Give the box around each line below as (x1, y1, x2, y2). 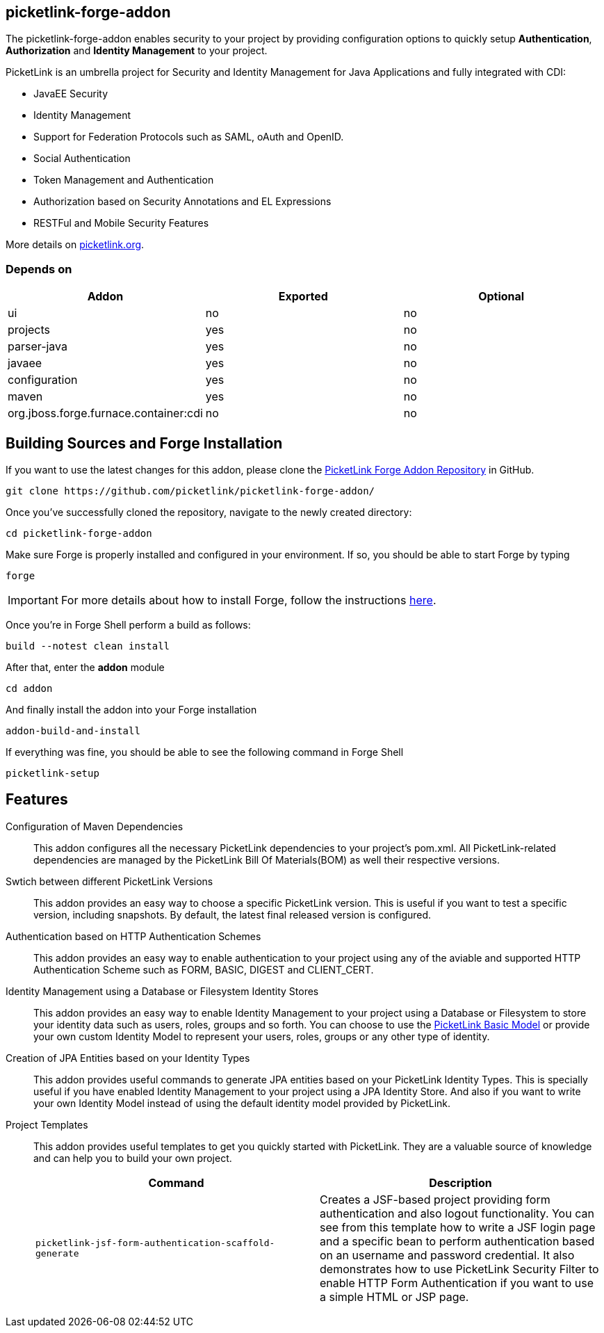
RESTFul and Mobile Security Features (33, 217, 209, 229)
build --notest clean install (6, 640, 170, 652)
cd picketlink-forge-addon (6, 528, 152, 540)
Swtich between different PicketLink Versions (6, 875, 213, 887)
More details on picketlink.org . (6, 239, 145, 251)
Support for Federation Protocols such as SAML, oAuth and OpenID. (33, 131, 344, 143)
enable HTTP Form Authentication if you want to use (320, 1275, 594, 1290)
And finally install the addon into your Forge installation (6, 704, 257, 716)
